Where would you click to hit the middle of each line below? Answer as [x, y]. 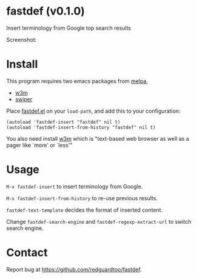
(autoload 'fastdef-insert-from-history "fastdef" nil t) [81, 127]
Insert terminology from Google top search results [69, 28]
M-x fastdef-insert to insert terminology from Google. [75, 186]
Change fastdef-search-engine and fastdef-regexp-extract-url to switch [99, 221]
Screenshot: [22, 39]
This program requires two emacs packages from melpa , [77, 81]
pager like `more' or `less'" [39, 145]
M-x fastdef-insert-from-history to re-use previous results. [82, 198]
